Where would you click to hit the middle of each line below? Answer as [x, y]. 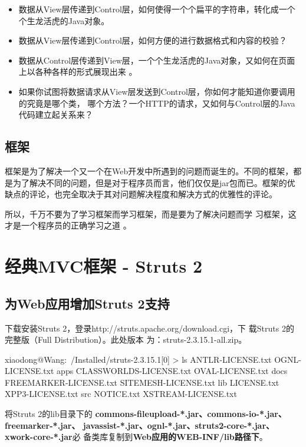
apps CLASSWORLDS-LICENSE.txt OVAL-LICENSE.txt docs [172, 371]
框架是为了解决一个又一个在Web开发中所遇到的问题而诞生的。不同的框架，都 [153, 170]
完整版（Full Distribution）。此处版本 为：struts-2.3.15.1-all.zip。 [126, 340]
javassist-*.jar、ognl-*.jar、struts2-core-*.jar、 [179, 425]
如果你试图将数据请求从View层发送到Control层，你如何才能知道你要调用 [157, 91]
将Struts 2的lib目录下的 [49, 414]
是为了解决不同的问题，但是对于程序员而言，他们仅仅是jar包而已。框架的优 [150, 182]
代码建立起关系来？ [56, 115]
